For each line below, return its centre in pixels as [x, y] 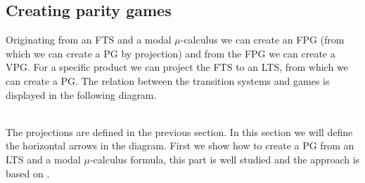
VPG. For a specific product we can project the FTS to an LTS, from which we [177, 67]
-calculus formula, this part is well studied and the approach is [225, 159]
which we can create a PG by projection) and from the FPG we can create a [171, 53]
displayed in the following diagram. [81, 94]
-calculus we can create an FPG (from [262, 40]
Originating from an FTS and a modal [89, 40]
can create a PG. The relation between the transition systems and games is [168, 80]
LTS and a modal [43, 159]
